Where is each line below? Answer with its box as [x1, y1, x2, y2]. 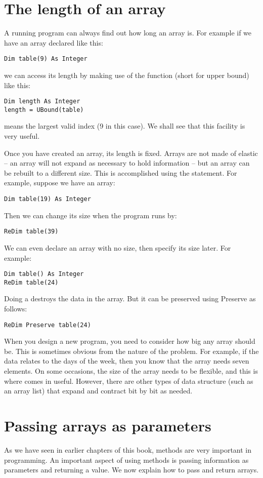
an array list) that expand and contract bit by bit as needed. [4, 385, 193, 396]
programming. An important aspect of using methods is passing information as [4, 454, 249, 465]
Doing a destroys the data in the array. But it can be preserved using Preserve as [4, 293, 256, 304]
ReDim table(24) [4, 278, 59, 286]
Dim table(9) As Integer [4, 55, 87, 63]
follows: [4, 303, 27, 314]
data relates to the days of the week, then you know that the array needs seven [4, 355, 249, 366]
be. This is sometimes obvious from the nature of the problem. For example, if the [4, 345, 259, 356]
